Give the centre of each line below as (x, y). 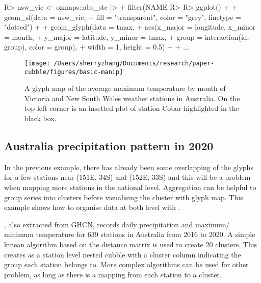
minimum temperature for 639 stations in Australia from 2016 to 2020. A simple (130, 234)
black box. (41, 118)
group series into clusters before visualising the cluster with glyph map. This (124, 197)
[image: (37, 63)
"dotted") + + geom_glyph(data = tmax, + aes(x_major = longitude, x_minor (130, 27)
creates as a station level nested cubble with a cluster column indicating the (123, 254)
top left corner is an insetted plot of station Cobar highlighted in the (132, 108)
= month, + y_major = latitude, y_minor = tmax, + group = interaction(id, (127, 37)
